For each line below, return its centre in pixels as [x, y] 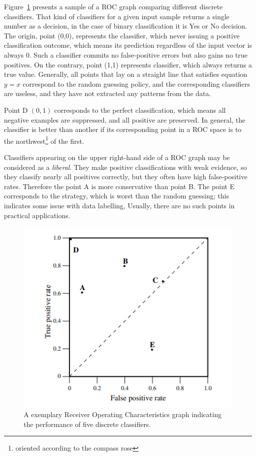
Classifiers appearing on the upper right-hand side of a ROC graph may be [117, 157]
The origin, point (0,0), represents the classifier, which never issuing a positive [122, 35]
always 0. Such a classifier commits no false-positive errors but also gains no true [126, 54]
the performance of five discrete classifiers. [87, 424]
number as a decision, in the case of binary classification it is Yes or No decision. [126, 26]
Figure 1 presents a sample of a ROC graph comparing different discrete [113, 6]
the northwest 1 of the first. [44, 140]
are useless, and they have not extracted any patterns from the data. [108, 93]
